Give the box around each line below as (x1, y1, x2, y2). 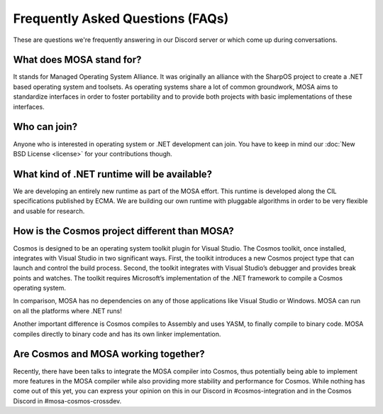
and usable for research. (13, 207, 85, 215)
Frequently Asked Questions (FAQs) (13, 11, 229, 26)
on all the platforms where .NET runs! (13, 306, 122, 315)
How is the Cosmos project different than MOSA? (13, 225, 234, 237)
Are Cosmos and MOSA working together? (13, 348, 205, 360)
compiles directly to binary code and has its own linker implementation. (13, 329, 221, 338)
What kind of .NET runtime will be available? (13, 168, 213, 180)
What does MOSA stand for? (13, 54, 142, 66)
